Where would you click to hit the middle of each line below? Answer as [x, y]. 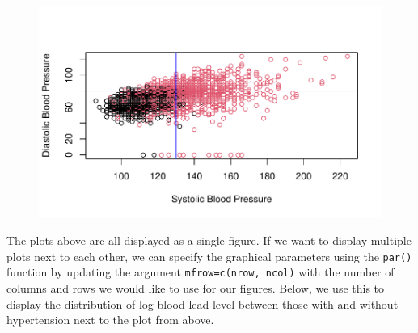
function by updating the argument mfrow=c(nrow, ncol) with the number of [201, 272]
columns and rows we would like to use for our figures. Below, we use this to [196, 287]
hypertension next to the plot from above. [110, 320]
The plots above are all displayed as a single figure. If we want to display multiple [209, 240]
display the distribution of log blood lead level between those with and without [203, 303]
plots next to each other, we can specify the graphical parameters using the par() [209, 256]
